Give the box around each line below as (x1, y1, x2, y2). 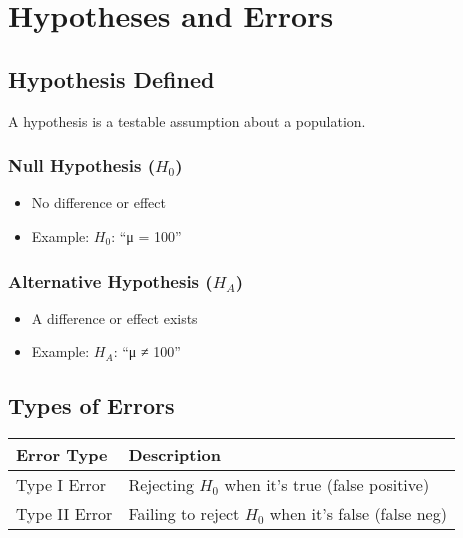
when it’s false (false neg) (269, 502, 447, 526)
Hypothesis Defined (8, 63, 215, 94)
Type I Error (16, 473, 107, 497)
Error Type (16, 443, 108, 467)
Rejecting (128, 473, 194, 497)
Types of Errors (8, 390, 175, 421)
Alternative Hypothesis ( (8, 268, 213, 293)
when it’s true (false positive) (224, 473, 430, 497)
